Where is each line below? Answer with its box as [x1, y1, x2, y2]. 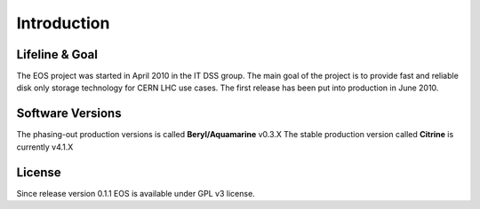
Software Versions [16, 106, 122, 121]
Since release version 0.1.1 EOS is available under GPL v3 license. [16, 188, 255, 198]
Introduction [16, 13, 110, 33]
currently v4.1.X [16, 142, 74, 152]
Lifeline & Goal [16, 47, 98, 62]
